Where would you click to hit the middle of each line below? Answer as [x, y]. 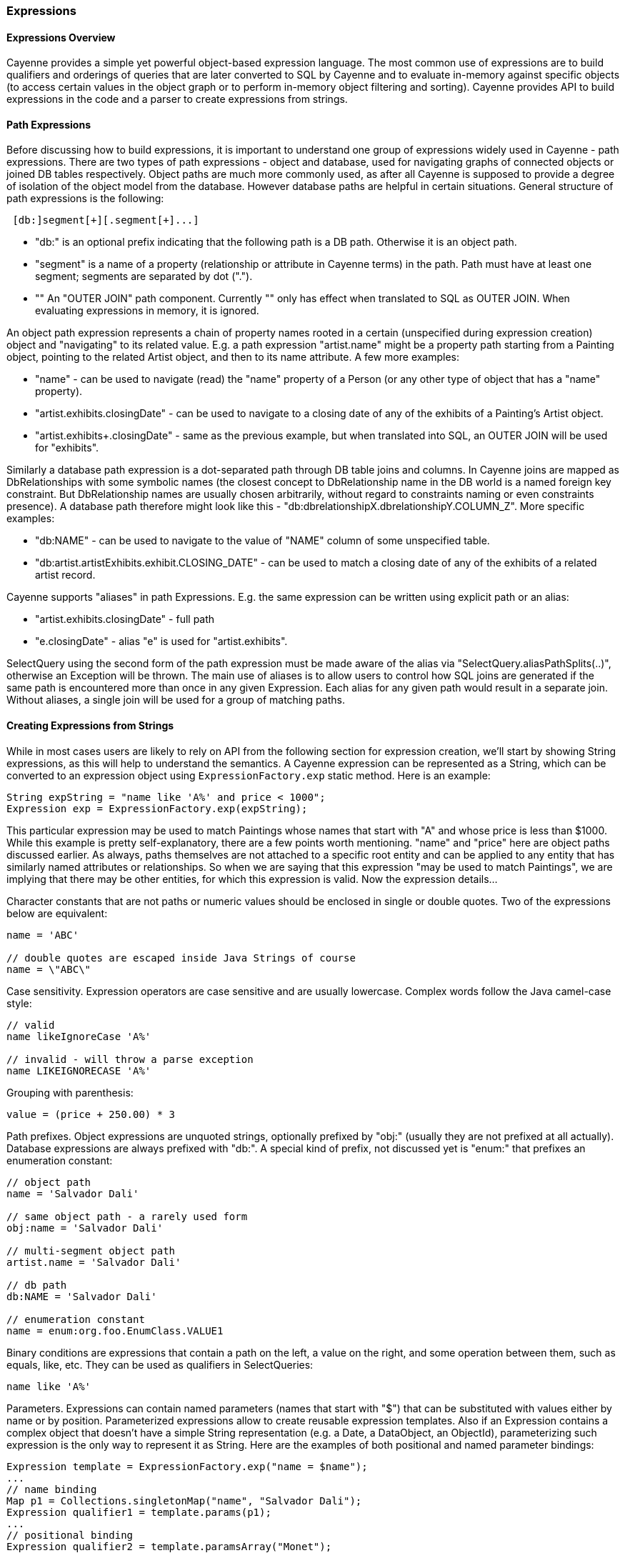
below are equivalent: [57, 913]
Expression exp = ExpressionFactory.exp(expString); [157, 808]
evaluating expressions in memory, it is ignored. [147, 311]
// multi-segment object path [91, 1250]
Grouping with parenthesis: [70, 1092]
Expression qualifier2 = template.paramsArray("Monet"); [169, 1546]
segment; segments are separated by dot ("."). [144, 276]
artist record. [65, 575]
